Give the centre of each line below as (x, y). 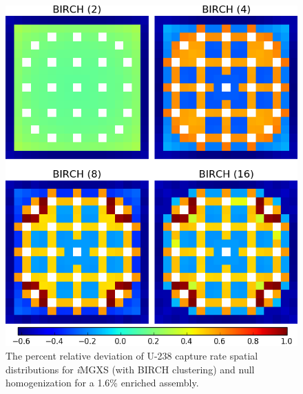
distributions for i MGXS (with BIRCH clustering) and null (130, 369)
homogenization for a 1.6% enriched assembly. (102, 383)
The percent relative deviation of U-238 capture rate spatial (132, 355)
